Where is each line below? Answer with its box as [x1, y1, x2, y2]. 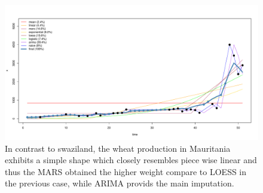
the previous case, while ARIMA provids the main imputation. [5, 177, 234, 189]
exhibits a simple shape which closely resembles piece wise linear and [5, 154, 257, 166]
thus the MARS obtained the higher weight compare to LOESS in [5, 165, 247, 177]
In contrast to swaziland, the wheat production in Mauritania [5, 142, 231, 154]
